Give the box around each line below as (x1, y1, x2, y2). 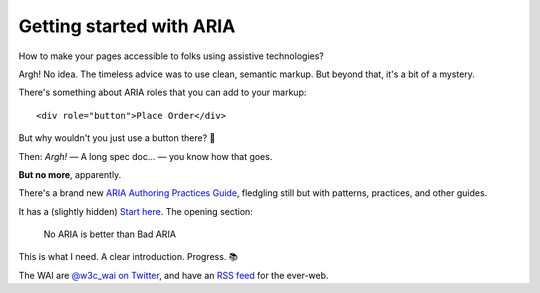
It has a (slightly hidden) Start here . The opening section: (18, 205, 254, 217)
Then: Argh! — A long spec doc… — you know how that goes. (18, 150, 273, 162)
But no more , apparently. (18, 168, 122, 180)
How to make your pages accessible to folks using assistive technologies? (18, 50, 324, 62)
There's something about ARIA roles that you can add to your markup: (18, 86, 307, 99)
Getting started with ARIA (18, 15, 236, 37)
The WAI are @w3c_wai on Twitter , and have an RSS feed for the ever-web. (18, 269, 329, 281)
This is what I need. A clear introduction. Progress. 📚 (18, 251, 239, 263)
